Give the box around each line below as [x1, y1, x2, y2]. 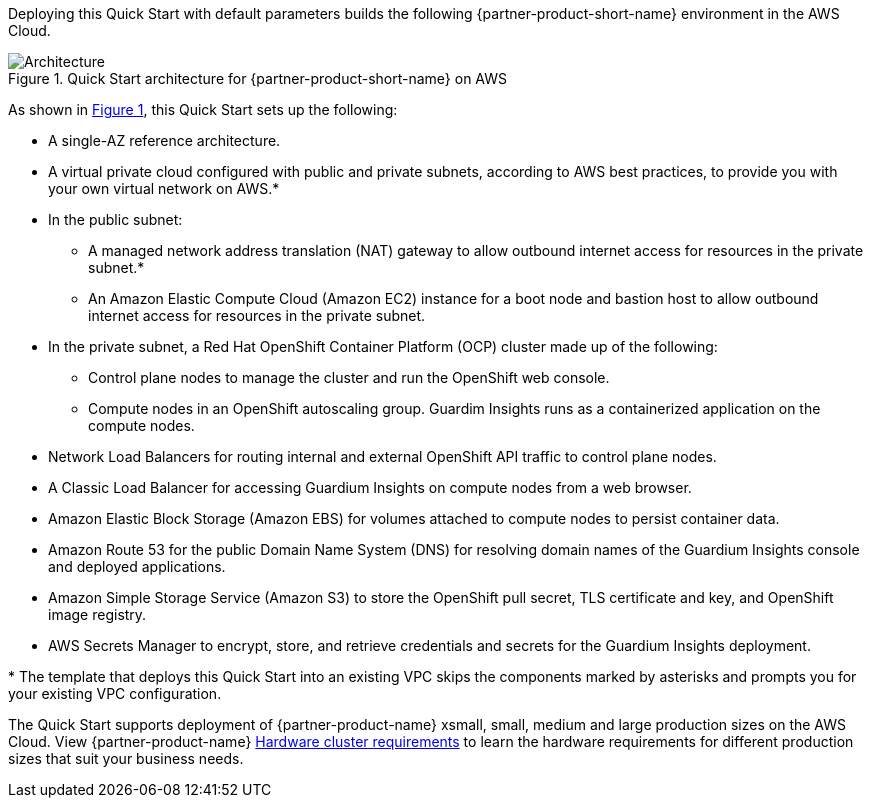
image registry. [48, 606, 147, 623]
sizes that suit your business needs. [8, 750, 244, 767]
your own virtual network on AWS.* [48, 180, 280, 197]
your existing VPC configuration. [8, 685, 222, 702]
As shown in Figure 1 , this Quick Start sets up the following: [8, 101, 398, 118]
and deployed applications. [48, 558, 226, 575]
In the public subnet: [48, 211, 183, 228]
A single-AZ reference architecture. [48, 132, 281, 149]
